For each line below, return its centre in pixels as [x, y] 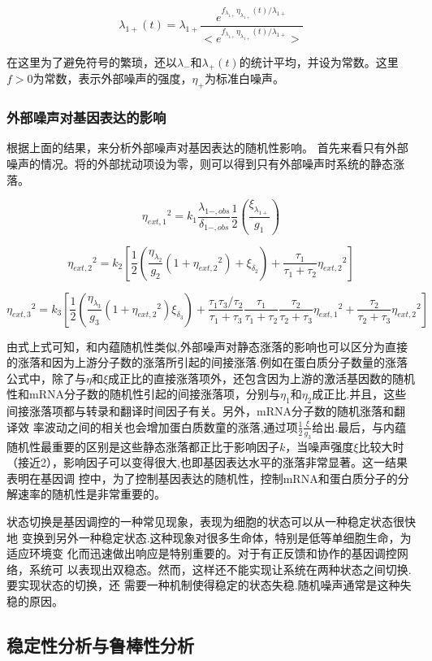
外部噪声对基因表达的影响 [86, 117]
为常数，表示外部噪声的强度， [112, 78]
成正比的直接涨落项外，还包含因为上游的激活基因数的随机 [262, 378]
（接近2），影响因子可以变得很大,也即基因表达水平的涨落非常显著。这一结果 [207, 462]
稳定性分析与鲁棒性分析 [100, 644]
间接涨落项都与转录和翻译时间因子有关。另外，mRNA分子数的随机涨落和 [200, 411]
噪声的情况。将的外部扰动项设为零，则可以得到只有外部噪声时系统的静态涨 [205, 163]
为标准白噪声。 [244, 78]
